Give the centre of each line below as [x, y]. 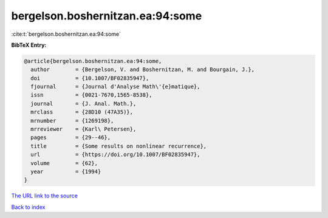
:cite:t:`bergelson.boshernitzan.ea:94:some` [66, 34]
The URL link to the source [45, 196]
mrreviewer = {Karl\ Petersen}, [84, 129]
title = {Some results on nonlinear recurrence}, [119, 146]
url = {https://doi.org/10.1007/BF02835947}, [115, 155]
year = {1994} [66, 172]
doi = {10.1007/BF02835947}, [90, 78]
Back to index [28, 207]
